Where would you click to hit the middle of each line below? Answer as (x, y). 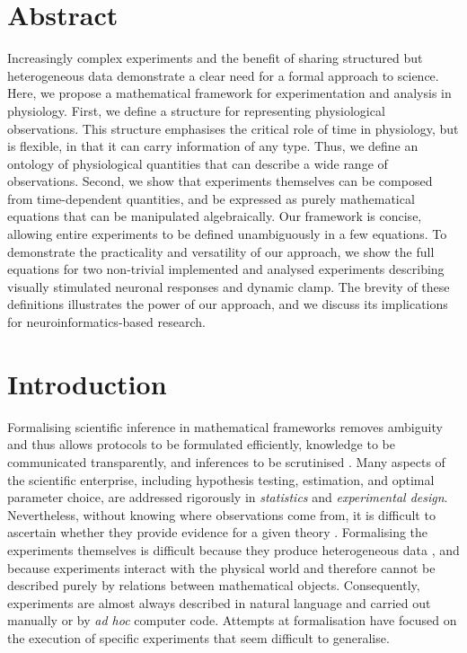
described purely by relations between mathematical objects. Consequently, (214, 585)
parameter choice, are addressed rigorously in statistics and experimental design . (228, 497)
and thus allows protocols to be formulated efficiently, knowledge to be (201, 444)
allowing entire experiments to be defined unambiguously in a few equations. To (227, 234)
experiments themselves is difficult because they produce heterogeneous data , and (233, 549)
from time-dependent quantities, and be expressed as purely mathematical (211, 198)
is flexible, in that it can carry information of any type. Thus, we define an (213, 146)
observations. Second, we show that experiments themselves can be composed (220, 181)
